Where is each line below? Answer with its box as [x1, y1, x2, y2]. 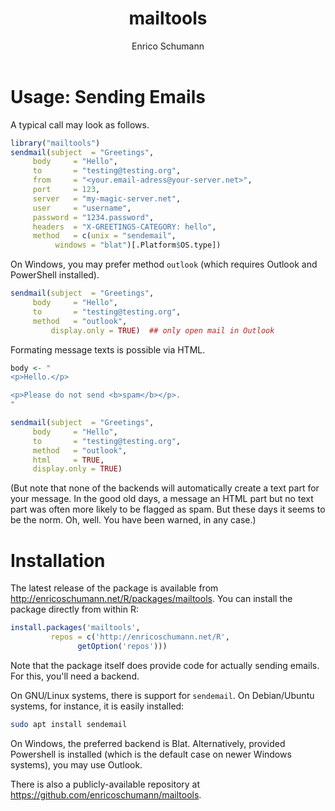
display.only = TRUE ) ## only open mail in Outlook [50, 325, 275, 336]
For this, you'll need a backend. [10, 670, 140, 682]
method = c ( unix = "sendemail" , [32, 231, 177, 241]
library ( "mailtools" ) [10, 138, 101, 148]
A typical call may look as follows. [10, 118, 150, 131]
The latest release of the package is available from [10, 582, 219, 594]
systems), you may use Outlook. [10, 758, 143, 771]
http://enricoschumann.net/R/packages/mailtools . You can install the [10, 593, 293, 605]
